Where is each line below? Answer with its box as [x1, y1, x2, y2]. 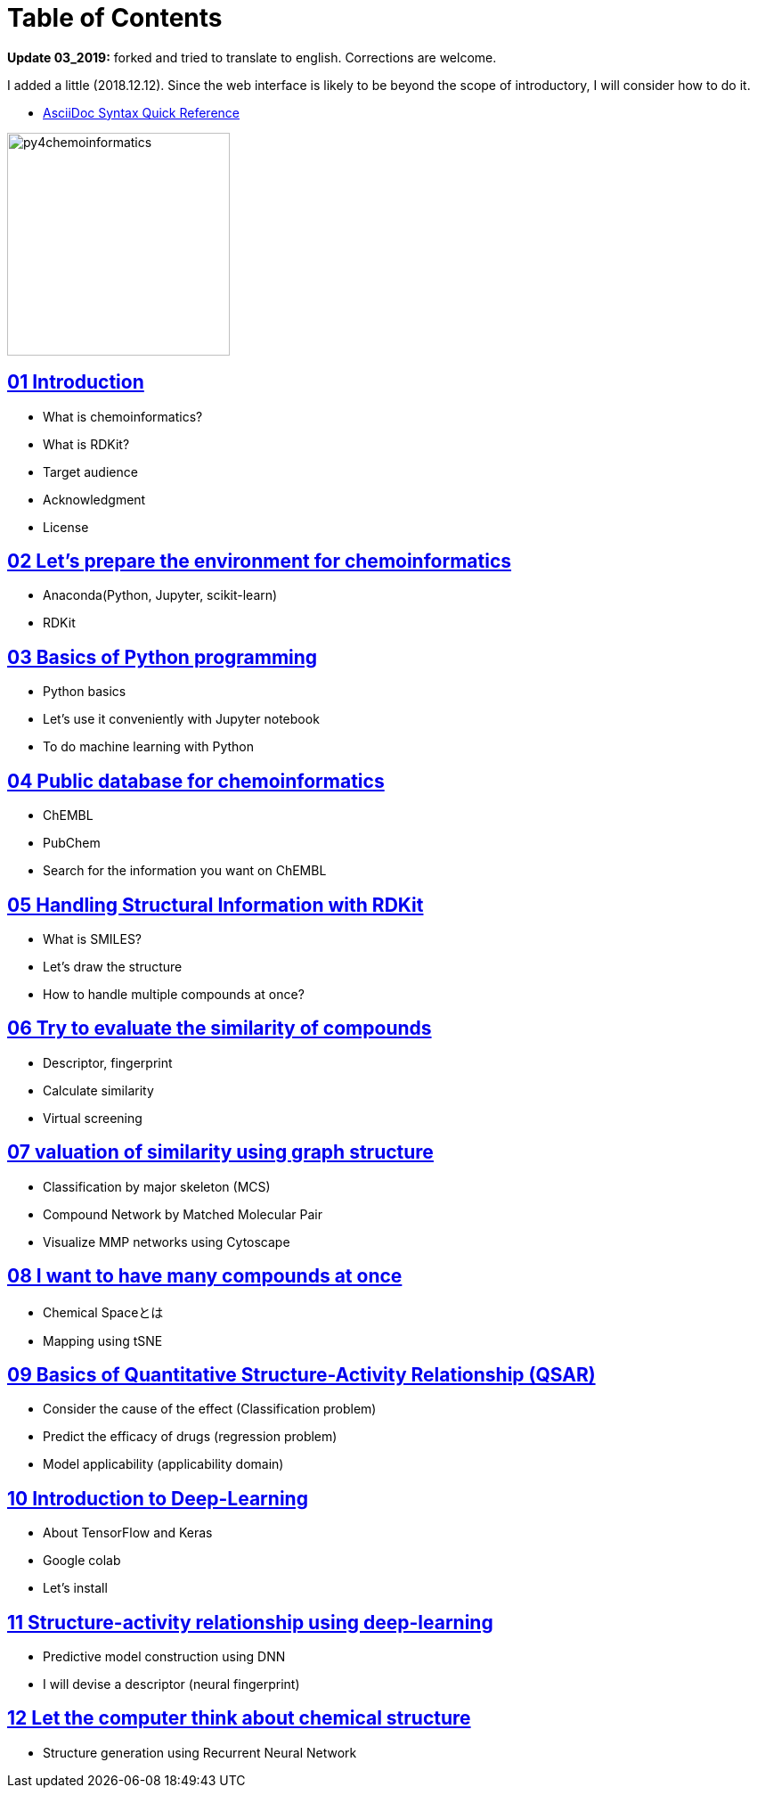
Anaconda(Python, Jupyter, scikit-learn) [43, 587, 278, 603]
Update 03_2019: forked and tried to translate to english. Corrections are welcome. [7, 49, 497, 65]
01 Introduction [7, 371, 144, 394]
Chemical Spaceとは [43, 1304, 164, 1320]
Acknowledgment [43, 491, 146, 507]
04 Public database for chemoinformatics [7, 769, 385, 792]
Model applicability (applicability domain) [43, 1456, 284, 1472]
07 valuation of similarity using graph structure [7, 1141, 434, 1164]
